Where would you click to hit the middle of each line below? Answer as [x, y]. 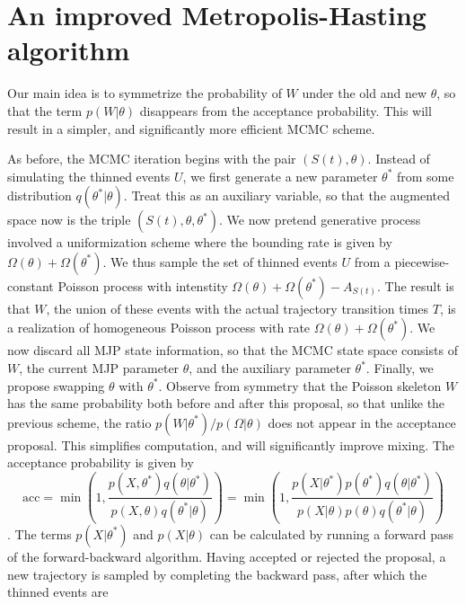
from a [372, 261]
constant [31, 285]
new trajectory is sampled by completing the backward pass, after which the [217, 574]
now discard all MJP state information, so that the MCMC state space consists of [233, 350]
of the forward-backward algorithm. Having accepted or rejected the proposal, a [227, 556]
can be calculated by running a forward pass [332, 533]
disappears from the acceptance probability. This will [286, 110]
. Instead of [399, 159]
